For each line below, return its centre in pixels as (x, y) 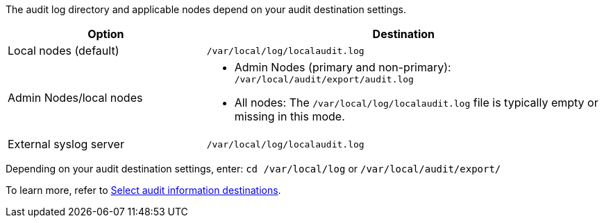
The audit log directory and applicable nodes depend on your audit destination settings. (206, 9)
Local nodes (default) (64, 51)
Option (106, 34)
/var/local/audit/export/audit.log (324, 79)
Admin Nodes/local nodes (75, 97)
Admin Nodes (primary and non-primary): (343, 67)
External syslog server (66, 144)
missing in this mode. (290, 116)
